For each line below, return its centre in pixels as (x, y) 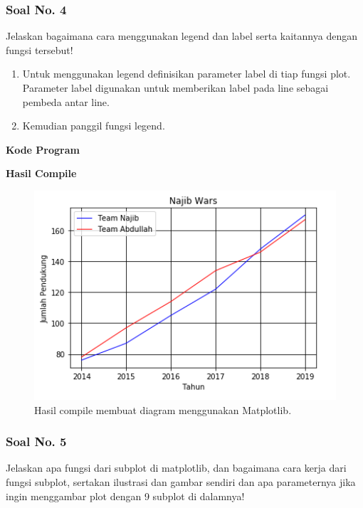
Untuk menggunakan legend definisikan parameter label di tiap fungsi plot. (186, 74)
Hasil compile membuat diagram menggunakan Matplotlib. (163, 409)
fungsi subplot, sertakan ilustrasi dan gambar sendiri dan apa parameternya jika (181, 481)
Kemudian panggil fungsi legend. (94, 126)
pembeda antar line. (66, 101)
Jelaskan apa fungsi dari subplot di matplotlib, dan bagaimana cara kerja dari (176, 468)
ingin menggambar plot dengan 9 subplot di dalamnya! (125, 496)
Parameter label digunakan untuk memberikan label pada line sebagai (175, 88)
